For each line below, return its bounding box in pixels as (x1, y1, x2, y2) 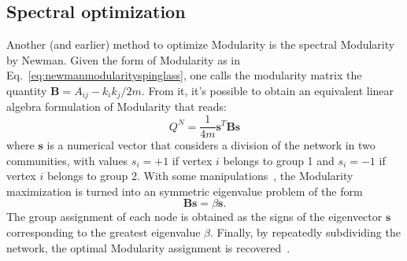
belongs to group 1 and (223, 152, 335, 168)
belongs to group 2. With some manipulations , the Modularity (46, 167, 353, 184)
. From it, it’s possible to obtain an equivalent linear (141, 82, 394, 98)
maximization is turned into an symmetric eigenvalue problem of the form (6, 182, 363, 199)
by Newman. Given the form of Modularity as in (6, 51, 240, 68)
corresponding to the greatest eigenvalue (6, 224, 201, 241)
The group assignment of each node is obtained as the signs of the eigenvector (6, 208, 383, 225)
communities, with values (6, 152, 128, 168)
